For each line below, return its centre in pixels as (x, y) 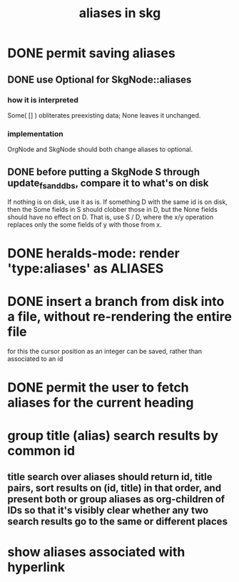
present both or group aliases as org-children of (116, 500)
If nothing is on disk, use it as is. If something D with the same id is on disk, (118, 202)
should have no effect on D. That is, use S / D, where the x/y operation (111, 217)
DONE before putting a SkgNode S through (103, 172)
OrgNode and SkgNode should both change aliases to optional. (100, 149)
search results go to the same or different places (118, 522)
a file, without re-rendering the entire (119, 316)
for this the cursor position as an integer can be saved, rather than (105, 352)
